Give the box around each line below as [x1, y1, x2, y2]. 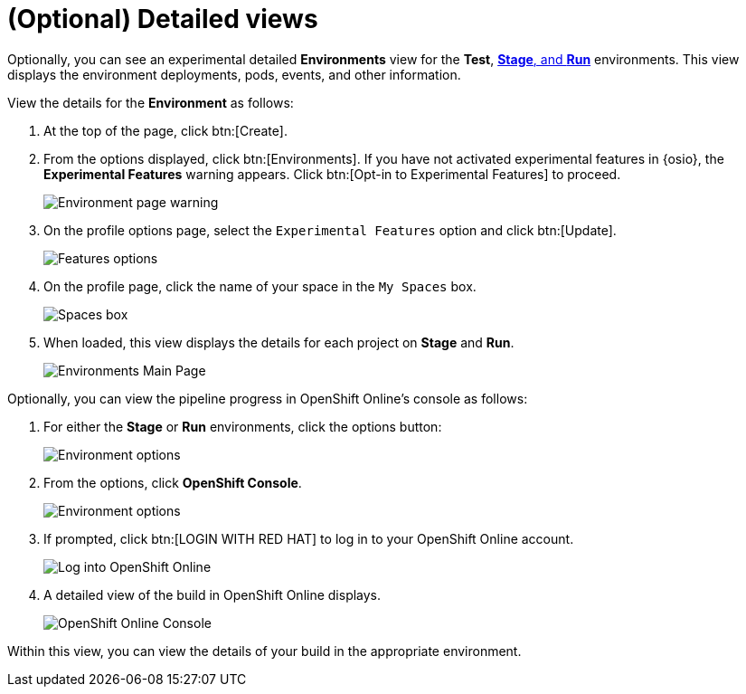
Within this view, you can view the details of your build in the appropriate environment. [7, 642, 522, 659]
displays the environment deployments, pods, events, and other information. [7, 66, 461, 82]
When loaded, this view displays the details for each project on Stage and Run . [43, 334, 515, 350]
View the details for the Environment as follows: [7, 94, 294, 110]
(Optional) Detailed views [7, 4, 318, 34]
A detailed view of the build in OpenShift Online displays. [43, 586, 382, 603]
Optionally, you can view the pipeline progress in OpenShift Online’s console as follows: [7, 390, 528, 406]
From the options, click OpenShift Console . [43, 474, 302, 490]
